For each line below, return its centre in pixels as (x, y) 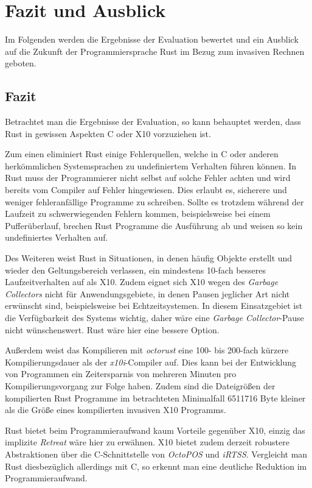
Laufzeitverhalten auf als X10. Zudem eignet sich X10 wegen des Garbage (142, 282)
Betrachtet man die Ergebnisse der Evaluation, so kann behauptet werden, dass (153, 122)
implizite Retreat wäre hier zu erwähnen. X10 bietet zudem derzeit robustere (147, 442)
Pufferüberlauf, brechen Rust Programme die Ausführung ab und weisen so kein (154, 225)
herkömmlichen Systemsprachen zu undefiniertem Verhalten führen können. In (151, 165)
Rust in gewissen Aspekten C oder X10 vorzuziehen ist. (108, 133)
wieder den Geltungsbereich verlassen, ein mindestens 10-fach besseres (135, 270)
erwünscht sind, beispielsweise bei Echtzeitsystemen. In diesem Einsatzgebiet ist (154, 306)
